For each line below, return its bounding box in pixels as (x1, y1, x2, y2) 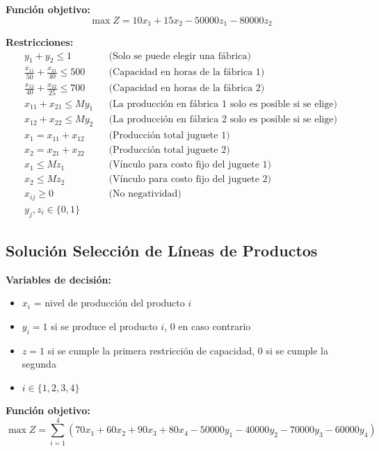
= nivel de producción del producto (33, 295, 185, 310)
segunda (22, 356, 56, 371)
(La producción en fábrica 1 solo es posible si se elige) (108, 99, 337, 109)
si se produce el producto (51, 319, 158, 334)
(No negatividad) (108, 189, 182, 199)
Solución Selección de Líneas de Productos (6, 240, 318, 261)
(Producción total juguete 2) (108, 145, 230, 156)
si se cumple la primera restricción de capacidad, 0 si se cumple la (47, 343, 328, 357)
